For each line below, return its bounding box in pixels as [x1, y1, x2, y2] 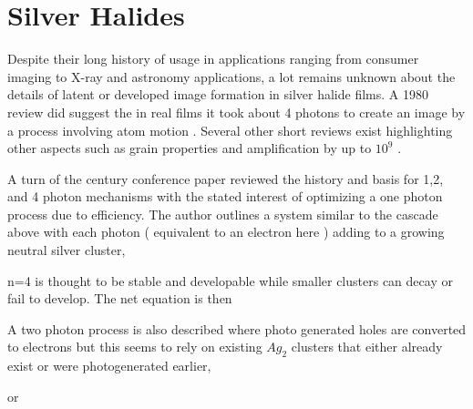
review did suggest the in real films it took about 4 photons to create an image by [7, 102, 466, 121]
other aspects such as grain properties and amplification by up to [7, 138, 372, 158]
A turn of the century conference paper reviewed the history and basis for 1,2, [7, 169, 444, 188]
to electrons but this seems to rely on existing [7, 337, 262, 356]
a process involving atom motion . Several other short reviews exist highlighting [7, 120, 453, 139]
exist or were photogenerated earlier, [7, 356, 211, 375]
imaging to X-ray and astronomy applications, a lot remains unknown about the [7, 66, 456, 86]
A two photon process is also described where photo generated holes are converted [7, 319, 467, 338]
